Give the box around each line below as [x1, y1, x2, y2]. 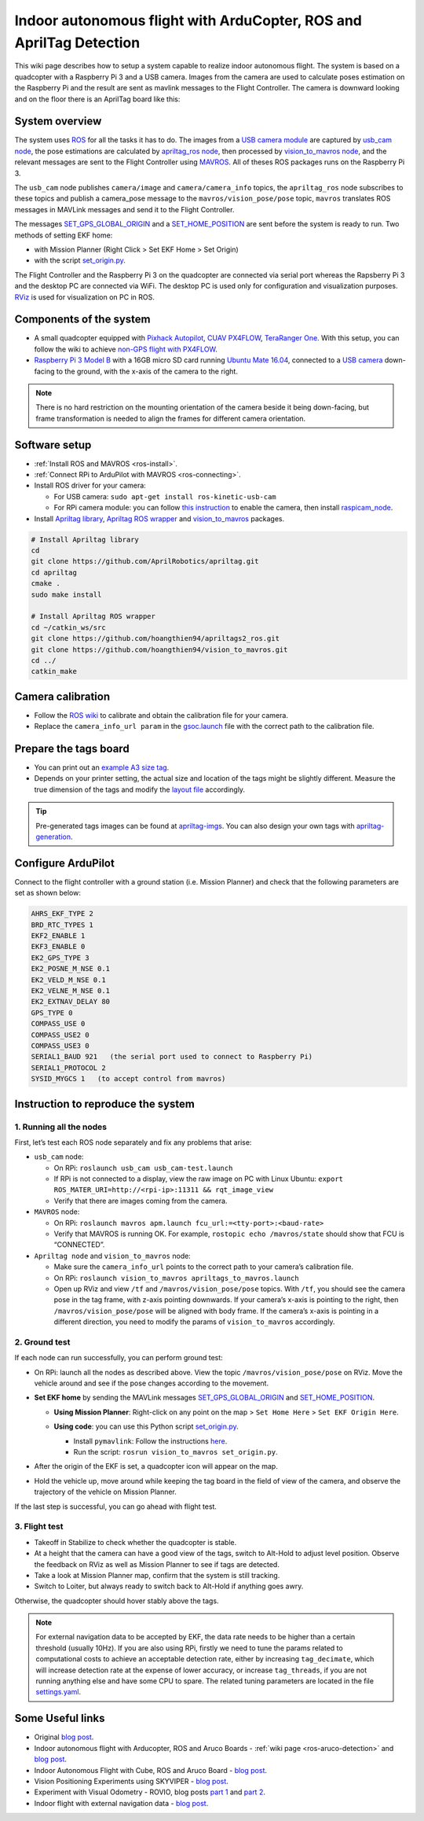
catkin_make [31, 667, 78, 676]
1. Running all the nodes [14, 1121, 108, 1132]
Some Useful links [14, 1712, 105, 1725]
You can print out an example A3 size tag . [34, 763, 170, 772]
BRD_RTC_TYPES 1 [31, 920, 94, 929]
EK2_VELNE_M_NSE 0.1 [31, 987, 110, 995]
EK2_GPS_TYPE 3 [31, 953, 90, 962]
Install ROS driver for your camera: [34, 480, 147, 491]
